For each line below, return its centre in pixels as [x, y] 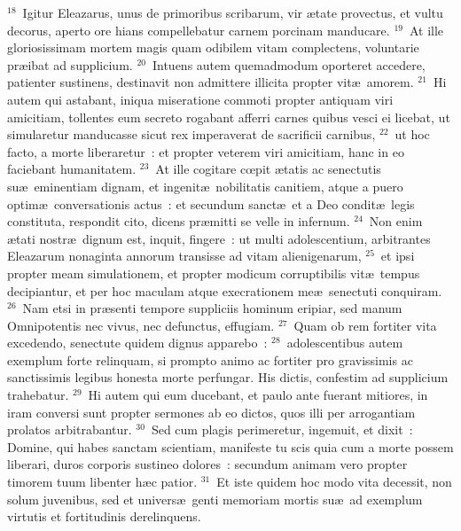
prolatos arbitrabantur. [70, 429]
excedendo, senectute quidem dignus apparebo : [137, 343]
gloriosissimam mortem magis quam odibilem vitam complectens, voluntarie [213, 47]
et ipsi [398, 256]
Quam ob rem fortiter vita [365, 325]
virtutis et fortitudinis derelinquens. [104, 516]
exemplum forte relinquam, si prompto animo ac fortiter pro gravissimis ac [210, 359]
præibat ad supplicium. [70, 64]
